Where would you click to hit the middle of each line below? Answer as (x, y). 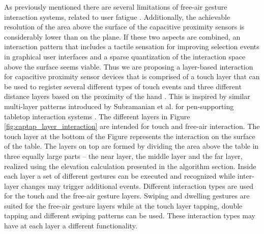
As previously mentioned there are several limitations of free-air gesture (116, 7)
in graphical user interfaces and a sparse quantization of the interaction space (125, 56)
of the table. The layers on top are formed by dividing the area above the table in (131, 146)
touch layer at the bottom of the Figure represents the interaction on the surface (130, 136)
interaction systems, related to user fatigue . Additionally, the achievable (117, 16)
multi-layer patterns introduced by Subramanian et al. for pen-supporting (119, 106)
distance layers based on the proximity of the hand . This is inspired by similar (127, 96)
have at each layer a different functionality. (71, 226)
